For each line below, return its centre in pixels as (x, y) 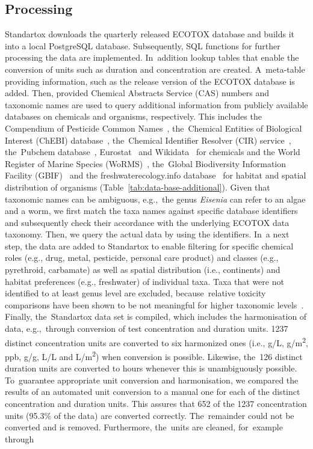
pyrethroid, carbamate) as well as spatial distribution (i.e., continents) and (143, 270)
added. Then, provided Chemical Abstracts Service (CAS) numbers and (137, 93)
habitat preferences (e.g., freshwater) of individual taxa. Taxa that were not (144, 281)
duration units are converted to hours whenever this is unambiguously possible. (151, 368)
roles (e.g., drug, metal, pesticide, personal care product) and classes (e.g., (142, 258)
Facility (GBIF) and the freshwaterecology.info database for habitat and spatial (156, 175)
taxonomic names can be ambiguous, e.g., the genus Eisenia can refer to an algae (155, 199)
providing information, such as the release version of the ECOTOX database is (150, 81)
